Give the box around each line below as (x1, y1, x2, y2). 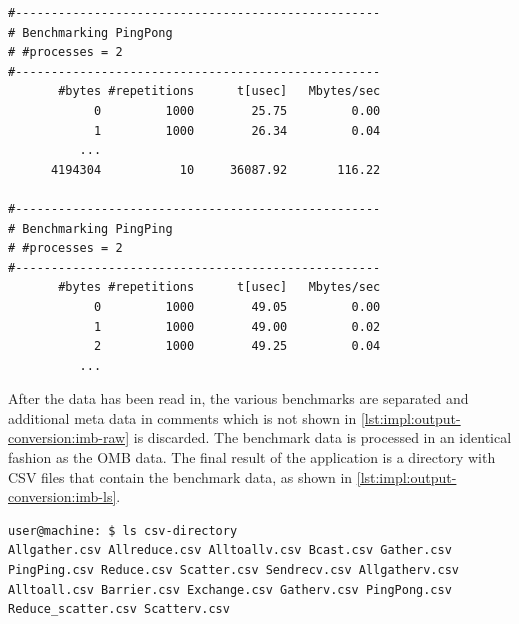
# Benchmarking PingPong (8, 25, 173, 40)
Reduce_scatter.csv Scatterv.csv (8, 602, 230, 617)
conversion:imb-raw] (8, 427, 130, 448)
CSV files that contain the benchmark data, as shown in (8, 466, 353, 487)
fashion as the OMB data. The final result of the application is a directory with (8, 447, 496, 468)
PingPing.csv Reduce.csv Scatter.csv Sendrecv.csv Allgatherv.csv (8, 563, 460, 578)
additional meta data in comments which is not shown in (8, 407, 357, 428)
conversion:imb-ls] (8, 486, 117, 507)
